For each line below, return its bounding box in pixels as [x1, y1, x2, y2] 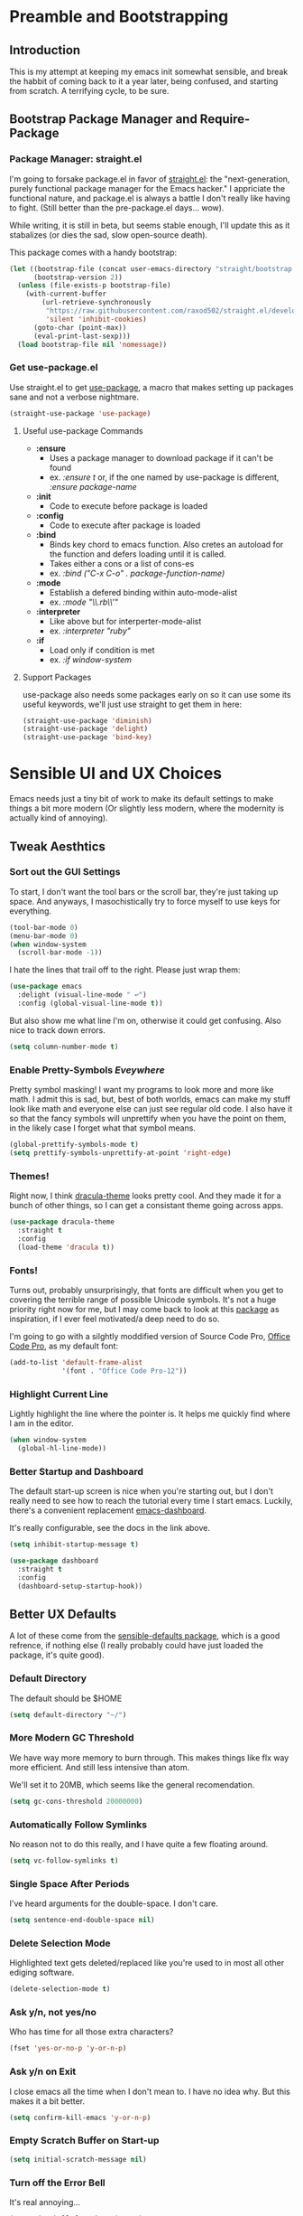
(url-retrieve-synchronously [41, 298, 151, 307]
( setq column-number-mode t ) [9, 1042, 119, 1051]
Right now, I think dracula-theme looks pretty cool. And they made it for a [9, 1190, 281, 1201]
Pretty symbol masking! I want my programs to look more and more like [9, 1085, 274, 1095]
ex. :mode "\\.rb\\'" [49, 596, 119, 607]
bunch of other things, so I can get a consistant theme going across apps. [9, 1200, 284, 1211]
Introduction [9, 42, 81, 58]
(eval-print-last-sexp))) [32, 332, 131, 341]
